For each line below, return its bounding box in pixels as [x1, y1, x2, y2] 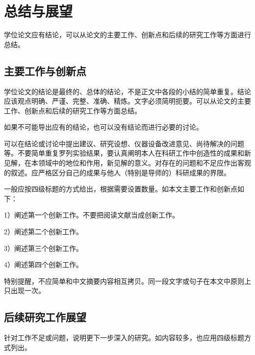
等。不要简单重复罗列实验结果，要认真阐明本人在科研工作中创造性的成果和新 [4, 148, 251, 158]
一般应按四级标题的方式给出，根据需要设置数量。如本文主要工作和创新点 [4, 184, 237, 194]
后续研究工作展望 [4, 309, 86, 325]
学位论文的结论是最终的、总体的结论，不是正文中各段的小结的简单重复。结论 [4, 86, 251, 96]
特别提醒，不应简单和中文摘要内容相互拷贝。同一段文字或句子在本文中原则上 [4, 275, 251, 286]
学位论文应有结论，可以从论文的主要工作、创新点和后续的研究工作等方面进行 [4, 29, 251, 40]
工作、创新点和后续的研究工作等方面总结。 [4, 105, 141, 115]
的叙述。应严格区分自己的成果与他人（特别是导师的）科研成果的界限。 [4, 167, 230, 177]
